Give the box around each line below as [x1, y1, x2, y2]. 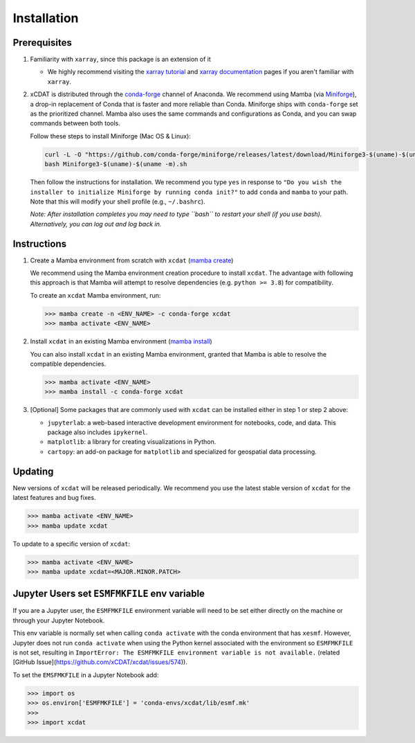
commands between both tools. [30, 119, 121, 127]
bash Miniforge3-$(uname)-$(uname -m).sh [44, 160, 187, 168]
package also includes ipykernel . [47, 428, 148, 436]
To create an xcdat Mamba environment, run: [30, 291, 161, 299]
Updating [12, 465, 54, 477]
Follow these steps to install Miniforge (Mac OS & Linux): [30, 132, 192, 140]
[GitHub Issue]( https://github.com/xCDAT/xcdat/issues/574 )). [12, 658, 188, 666]
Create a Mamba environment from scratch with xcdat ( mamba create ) [30, 256, 234, 265]
